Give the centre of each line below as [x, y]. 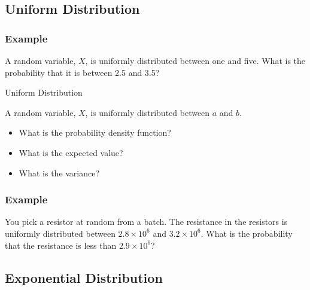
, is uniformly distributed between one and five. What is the [195, 60]
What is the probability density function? [95, 132]
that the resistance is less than [61, 245]
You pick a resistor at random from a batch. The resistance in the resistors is [146, 222]
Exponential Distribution [84, 277]
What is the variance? [59, 173]
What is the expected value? [71, 152]
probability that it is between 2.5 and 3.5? [82, 72]
